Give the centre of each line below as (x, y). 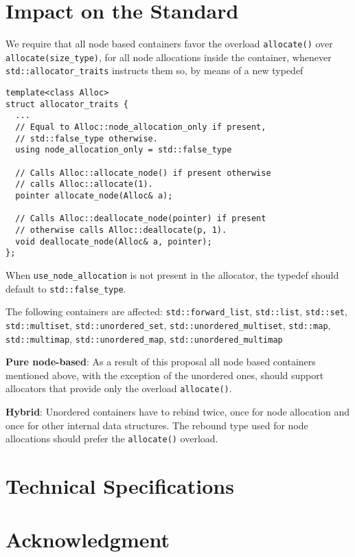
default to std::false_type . (66, 288)
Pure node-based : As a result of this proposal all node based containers (161, 362)
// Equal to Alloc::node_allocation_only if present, (141, 127)
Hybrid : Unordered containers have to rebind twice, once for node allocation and (178, 412)
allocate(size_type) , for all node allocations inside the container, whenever (169, 57)
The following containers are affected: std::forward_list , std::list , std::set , (176, 311)
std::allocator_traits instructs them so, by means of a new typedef (154, 70)
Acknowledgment (88, 539)
